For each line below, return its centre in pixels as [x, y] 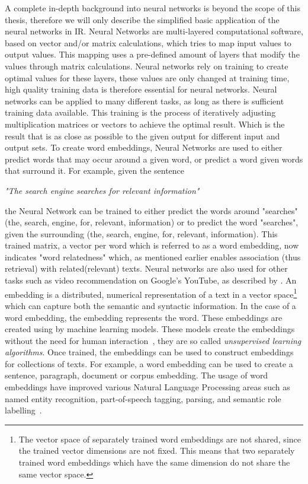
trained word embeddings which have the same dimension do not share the [154, 462]
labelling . [23, 410]
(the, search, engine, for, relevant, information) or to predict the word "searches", [152, 222]
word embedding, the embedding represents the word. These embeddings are [144, 317]
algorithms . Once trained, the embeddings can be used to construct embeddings [149, 352]
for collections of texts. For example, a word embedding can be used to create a [149, 363]
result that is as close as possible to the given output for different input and [142, 136]
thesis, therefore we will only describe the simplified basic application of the [142, 19]
